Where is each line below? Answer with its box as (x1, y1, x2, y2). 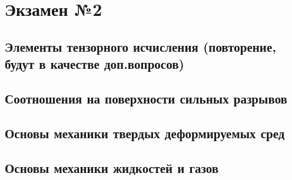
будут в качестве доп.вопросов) (5, 55, 184, 73)
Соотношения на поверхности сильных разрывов (5, 89, 287, 107)
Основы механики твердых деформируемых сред (5, 124, 285, 142)
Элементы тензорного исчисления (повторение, (5, 37, 276, 55)
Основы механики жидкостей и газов (5, 158, 219, 176)
